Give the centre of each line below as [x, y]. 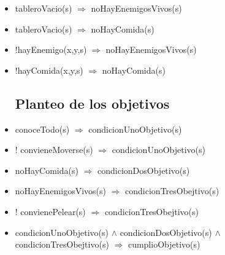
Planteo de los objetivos [92, 103]
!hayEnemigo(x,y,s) [51, 49]
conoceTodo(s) [42, 129]
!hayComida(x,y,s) [49, 70]
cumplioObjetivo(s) [164, 244]
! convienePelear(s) [50, 211]
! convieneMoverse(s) [54, 150]
